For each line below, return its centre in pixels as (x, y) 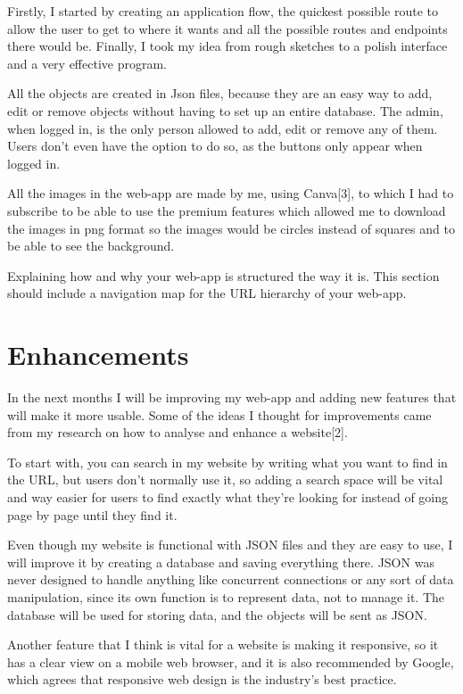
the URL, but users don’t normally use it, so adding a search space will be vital (225, 479)
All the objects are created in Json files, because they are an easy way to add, (220, 93)
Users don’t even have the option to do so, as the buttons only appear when (215, 146)
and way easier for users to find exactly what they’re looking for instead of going (228, 497)
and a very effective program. (87, 63)
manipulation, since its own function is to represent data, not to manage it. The (226, 596)
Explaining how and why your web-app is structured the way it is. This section (223, 275)
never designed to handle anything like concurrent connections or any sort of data (231, 579)
